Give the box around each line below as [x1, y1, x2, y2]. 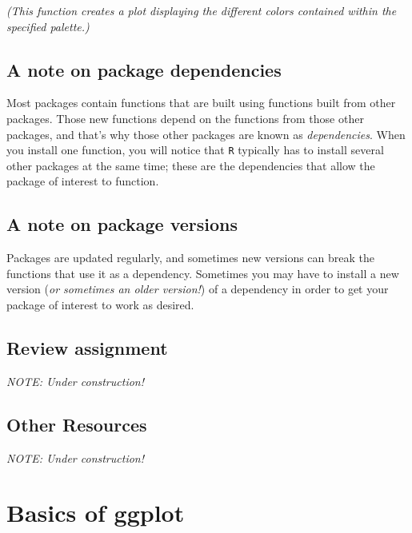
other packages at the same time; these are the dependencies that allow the [6, 157, 375, 173]
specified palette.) [6, 18, 90, 34]
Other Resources [6, 412, 147, 436]
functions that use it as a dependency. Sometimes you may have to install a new [6, 265, 399, 281]
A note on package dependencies [6, 57, 282, 82]
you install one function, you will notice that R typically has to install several [6, 141, 384, 158]
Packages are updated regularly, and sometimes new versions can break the [6, 249, 375, 266]
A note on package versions [6, 212, 238, 237]
